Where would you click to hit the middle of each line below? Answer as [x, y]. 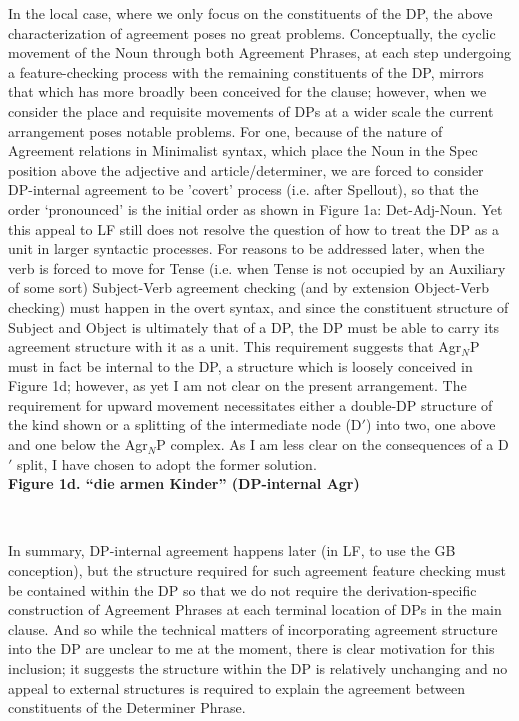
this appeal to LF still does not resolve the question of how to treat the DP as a [253, 228]
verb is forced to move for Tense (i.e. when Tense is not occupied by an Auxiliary [257, 267]
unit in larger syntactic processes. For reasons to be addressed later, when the [246, 248]
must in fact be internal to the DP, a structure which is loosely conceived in [240, 365]
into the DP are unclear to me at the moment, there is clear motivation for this [251, 648]
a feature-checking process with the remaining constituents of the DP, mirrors [246, 71]
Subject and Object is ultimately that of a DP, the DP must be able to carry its [254, 326]
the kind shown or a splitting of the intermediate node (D [185, 424]
